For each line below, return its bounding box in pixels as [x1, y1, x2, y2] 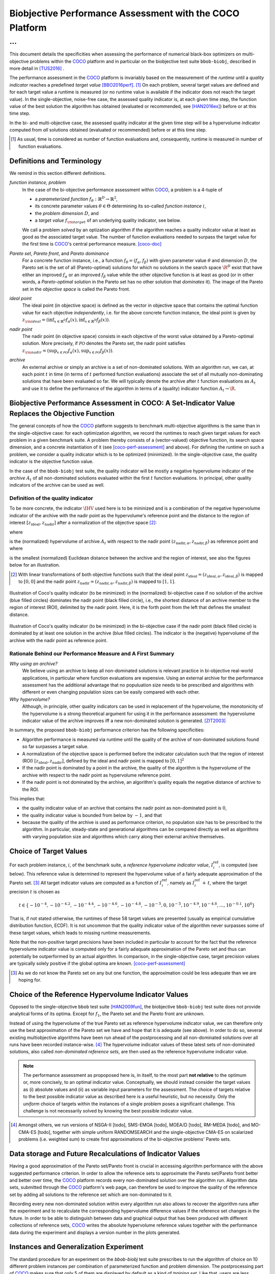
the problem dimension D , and [35, 210, 99, 216]
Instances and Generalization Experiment [9, 1242, 144, 1251]
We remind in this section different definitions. [9, 170, 106, 176]
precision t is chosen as [9, 889, 60, 895]
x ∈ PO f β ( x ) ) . [89, 347, 114, 355]
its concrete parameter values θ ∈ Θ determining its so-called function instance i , [35, 203, 206, 209]
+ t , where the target [202, 880, 247, 886]
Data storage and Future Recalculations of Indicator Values [9, 1150, 201, 1158]
